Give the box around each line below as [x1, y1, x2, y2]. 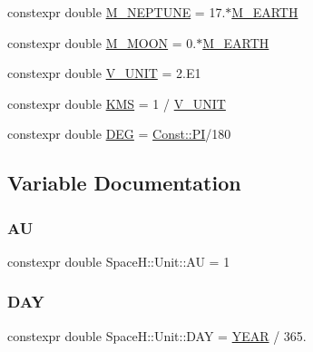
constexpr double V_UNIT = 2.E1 [7, 64, 201, 83]
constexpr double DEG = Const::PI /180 [7, 124, 231, 143]
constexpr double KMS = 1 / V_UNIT [7, 93, 226, 112]
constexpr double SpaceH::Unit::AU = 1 [7, 251, 230, 270]
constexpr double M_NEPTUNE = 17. [7, 3, 226, 21]
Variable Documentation [7, 169, 241, 197]
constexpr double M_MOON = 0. [7, 33, 197, 52]
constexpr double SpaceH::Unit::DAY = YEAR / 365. [7, 326, 307, 345]
